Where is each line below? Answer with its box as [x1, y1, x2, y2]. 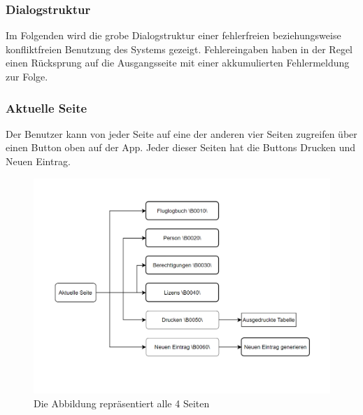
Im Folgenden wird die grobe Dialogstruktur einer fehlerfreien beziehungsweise [6, 28, 341, 43]
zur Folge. [6, 69, 48, 83]
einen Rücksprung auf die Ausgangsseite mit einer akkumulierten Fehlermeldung [6, 55, 350, 70]
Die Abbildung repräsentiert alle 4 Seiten [34, 395, 210, 410]
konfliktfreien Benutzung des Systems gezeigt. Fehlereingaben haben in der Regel [6, 41, 353, 56]
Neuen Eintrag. [6, 154, 71, 168]
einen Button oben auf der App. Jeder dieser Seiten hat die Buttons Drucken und [6, 140, 356, 155]
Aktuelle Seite [6, 99, 87, 116]
